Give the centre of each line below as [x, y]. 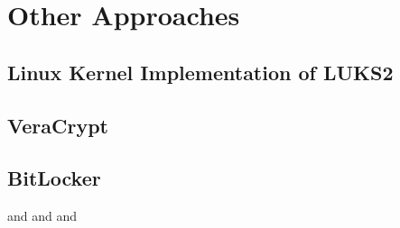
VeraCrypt [58, 125]
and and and [42, 216]
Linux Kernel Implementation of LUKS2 [200, 72]
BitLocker [54, 178]
